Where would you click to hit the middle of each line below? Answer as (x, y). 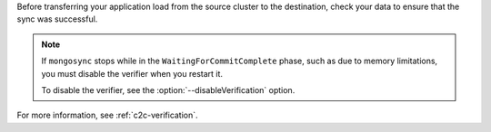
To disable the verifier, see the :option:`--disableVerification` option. (168, 90)
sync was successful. (57, 19)
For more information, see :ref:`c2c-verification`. (108, 115)
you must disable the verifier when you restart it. (132, 73)
